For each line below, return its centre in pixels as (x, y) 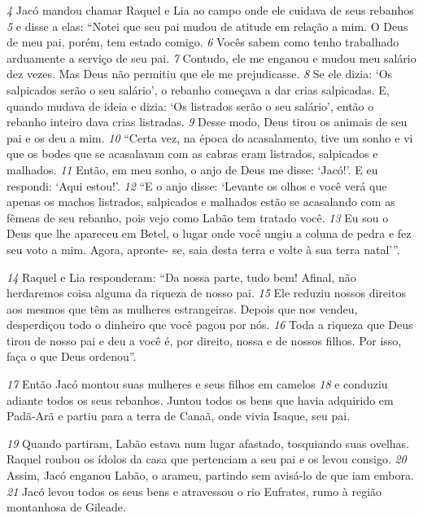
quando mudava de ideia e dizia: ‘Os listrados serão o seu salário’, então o (190, 105)
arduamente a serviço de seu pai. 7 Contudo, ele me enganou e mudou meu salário (211, 57)
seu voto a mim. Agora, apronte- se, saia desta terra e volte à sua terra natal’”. (203, 249)
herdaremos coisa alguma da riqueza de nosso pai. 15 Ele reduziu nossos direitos (206, 293)
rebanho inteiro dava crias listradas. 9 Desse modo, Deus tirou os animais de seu (207, 122)
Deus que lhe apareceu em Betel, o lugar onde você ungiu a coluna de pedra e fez (209, 233)
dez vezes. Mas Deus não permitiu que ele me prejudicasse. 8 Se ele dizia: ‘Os (200, 74)
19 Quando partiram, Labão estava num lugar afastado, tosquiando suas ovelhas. (208, 443)
